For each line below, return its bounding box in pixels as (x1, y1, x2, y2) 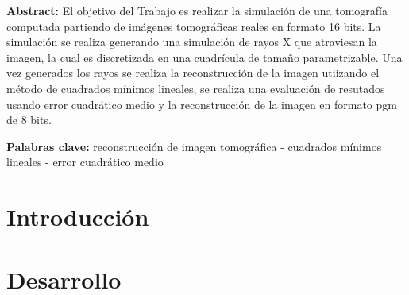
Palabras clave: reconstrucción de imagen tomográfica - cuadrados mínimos (6, 138, 382, 154)
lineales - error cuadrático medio (6, 153, 164, 170)
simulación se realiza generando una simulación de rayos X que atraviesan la (6, 33, 377, 50)
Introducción (6, 200, 149, 233)
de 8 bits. (6, 111, 52, 128)
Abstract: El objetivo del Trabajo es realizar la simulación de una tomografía (6, 2, 388, 18)
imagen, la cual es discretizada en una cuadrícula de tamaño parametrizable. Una (6, 49, 403, 65)
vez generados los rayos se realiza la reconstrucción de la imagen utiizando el (6, 64, 380, 81)
